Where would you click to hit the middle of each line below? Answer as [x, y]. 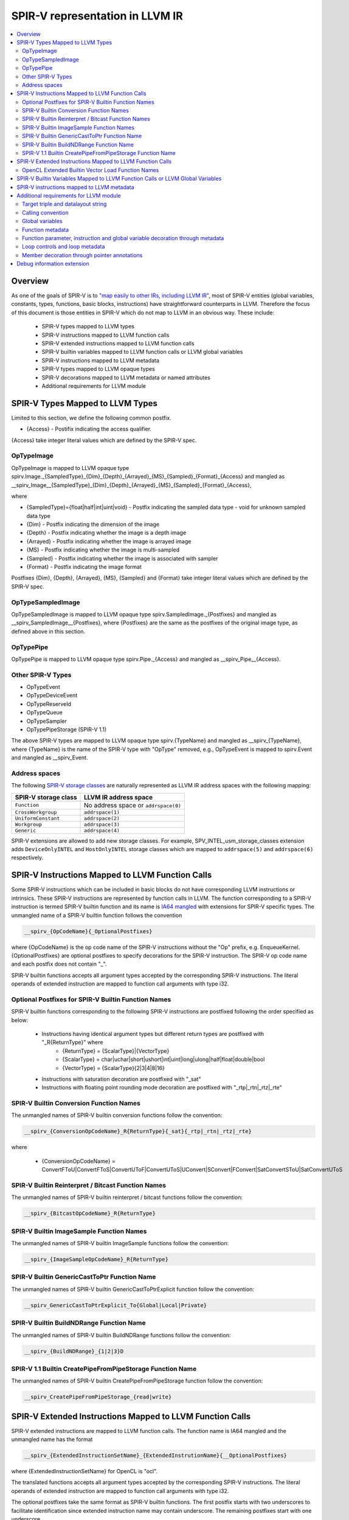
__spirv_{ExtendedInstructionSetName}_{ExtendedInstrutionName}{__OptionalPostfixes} [155, 1456]
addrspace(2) [102, 818]
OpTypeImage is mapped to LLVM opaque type [70, 468]
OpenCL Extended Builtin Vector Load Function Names [91, 170]
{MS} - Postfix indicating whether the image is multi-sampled [103, 550]
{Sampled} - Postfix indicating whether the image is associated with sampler [122, 558]
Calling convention [46, 212]
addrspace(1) [102, 812]
